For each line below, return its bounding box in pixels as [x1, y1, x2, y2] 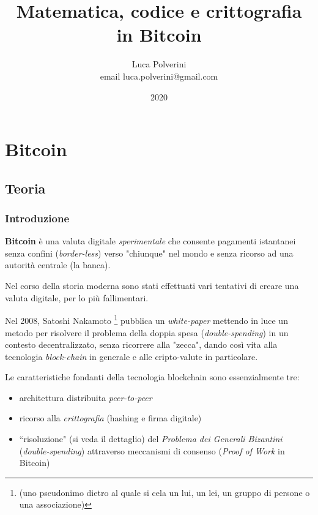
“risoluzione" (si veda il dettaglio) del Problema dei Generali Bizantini [19, 432, 283, 445]
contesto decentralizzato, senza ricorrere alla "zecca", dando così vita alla [5, 338, 278, 351]
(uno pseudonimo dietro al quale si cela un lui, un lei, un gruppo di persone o [19, 486, 310, 498]
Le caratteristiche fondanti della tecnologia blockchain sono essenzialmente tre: [5, 370, 300, 383]
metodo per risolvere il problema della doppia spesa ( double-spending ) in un [5, 326, 289, 339]
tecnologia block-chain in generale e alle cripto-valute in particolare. [5, 350, 258, 363]
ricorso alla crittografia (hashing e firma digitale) [19, 412, 202, 424]
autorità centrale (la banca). [5, 258, 111, 271]
